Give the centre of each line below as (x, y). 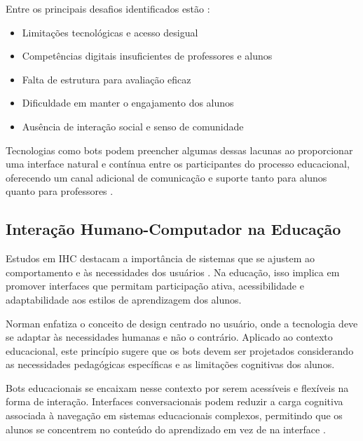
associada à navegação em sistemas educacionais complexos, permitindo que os (174, 415)
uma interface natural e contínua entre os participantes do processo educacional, (178, 164)
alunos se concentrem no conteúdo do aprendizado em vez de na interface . (166, 429)
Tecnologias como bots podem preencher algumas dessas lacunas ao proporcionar (179, 150)
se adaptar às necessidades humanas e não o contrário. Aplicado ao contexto (169, 337)
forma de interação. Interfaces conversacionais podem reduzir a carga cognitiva (174, 401)
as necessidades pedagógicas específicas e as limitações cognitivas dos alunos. (170, 364)
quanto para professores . (60, 191)
